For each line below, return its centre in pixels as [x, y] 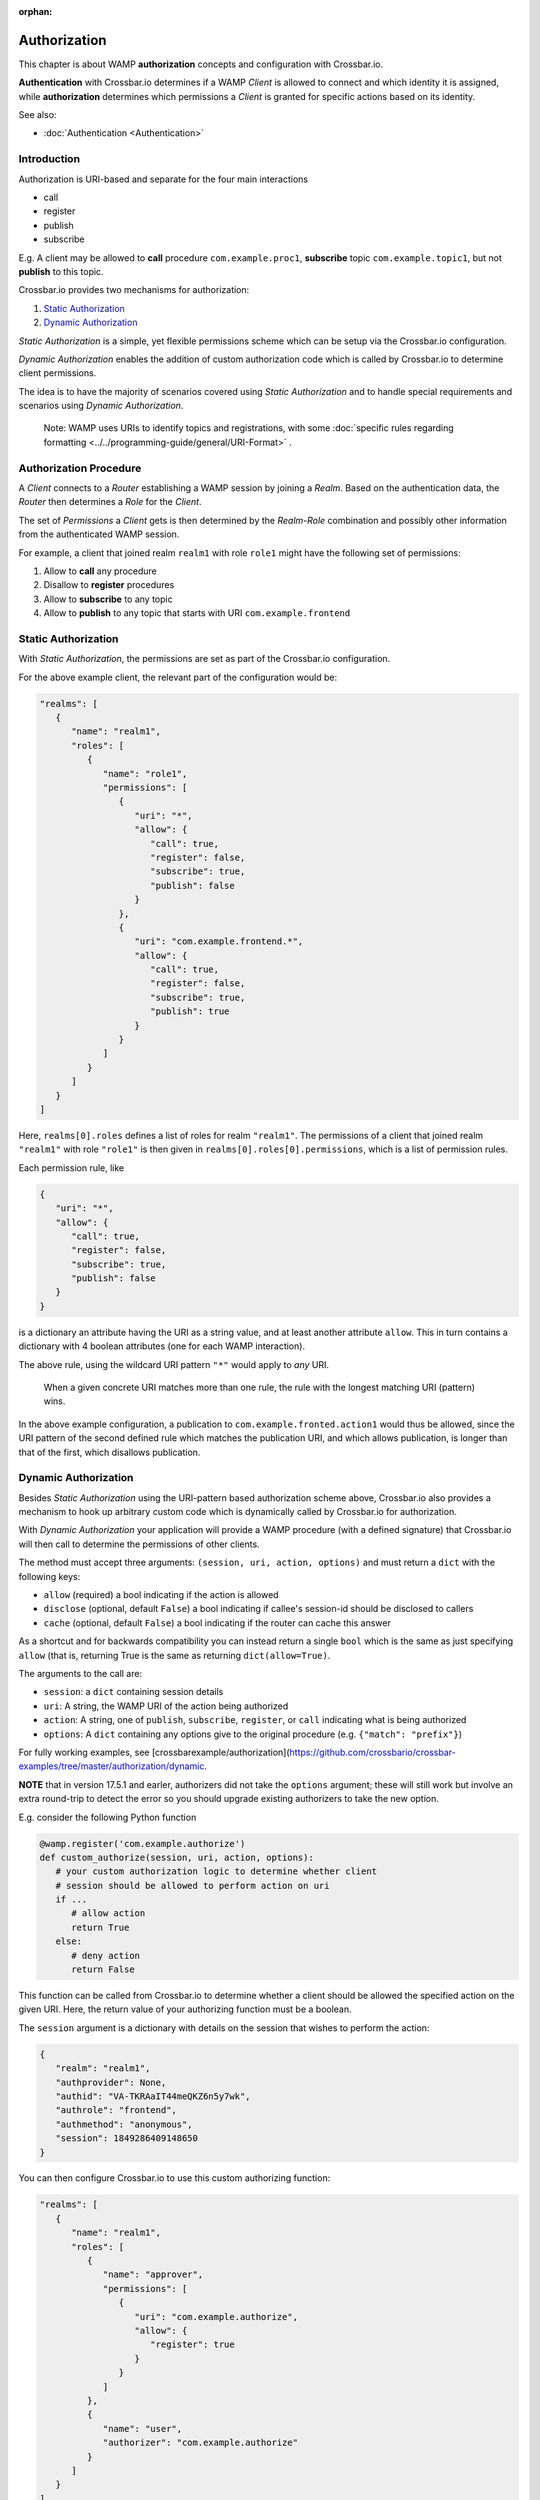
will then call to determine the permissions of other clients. [139, 1544]
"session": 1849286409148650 [127, 2138]
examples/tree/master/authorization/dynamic [111, 1766]
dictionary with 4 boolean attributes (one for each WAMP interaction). [161, 1346]
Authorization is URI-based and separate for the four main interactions [163, 179]
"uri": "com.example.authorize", [216, 2316]
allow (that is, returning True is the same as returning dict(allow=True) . [174, 1655]
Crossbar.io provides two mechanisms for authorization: [134, 290]
